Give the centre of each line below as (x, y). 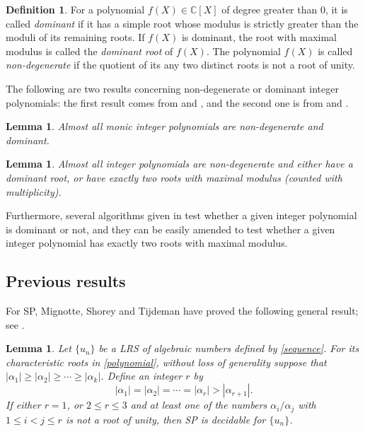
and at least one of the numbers (199, 405)
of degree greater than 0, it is (285, 9)
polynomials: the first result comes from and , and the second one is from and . (177, 102)
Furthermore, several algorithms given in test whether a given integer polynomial (181, 215)
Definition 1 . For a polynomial (75, 9)
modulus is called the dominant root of (89, 51)
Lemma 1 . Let (39, 348)
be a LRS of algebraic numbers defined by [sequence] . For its (229, 348)
